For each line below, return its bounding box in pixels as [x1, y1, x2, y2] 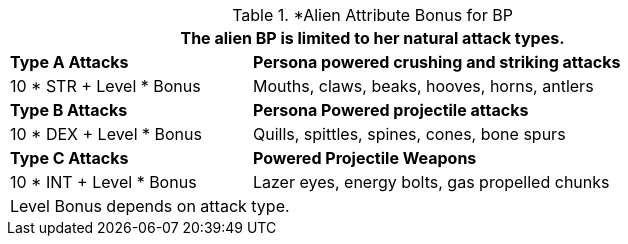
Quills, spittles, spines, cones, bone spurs [252, 124, 566, 144]
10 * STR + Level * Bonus [10, 76, 201, 96]
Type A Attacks [10, 52, 129, 72]
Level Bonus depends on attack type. [10, 196, 290, 216]
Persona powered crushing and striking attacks [252, 52, 621, 72]
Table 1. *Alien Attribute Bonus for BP [232, 5, 513, 25]
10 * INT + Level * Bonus [10, 172, 197, 192]
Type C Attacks [10, 148, 129, 168]
